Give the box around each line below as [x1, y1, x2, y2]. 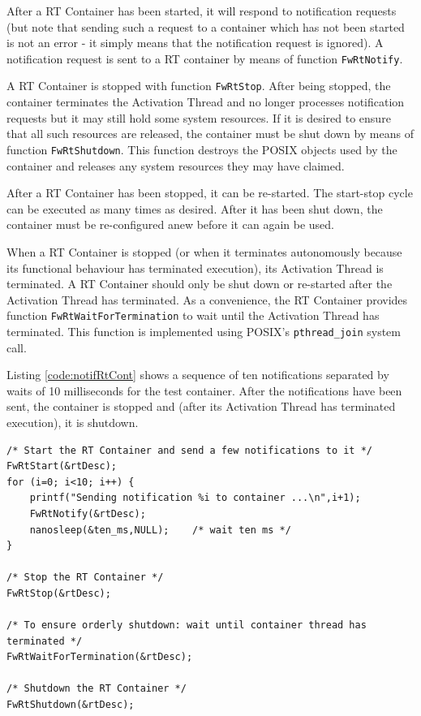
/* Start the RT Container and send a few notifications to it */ [6, 444, 373, 456]
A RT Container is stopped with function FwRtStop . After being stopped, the [6, 77, 391, 94]
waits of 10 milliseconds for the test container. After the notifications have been [6, 382, 402, 399]
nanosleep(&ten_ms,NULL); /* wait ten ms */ [29, 524, 291, 536]
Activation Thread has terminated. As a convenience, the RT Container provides [6, 291, 408, 308]
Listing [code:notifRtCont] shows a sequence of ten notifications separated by [6, 366, 389, 383]
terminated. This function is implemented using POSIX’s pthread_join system [6, 322, 401, 339]
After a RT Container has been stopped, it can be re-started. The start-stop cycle [6, 184, 413, 201]
